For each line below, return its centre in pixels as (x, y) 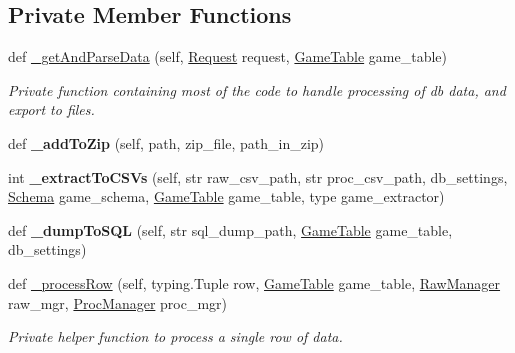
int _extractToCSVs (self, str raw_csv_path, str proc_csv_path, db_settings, (258, 176)
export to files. (51, 109)
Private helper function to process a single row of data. (175, 336)
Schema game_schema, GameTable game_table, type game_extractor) (226, 196)
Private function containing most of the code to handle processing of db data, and (257, 89)
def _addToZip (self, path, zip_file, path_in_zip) (166, 142)
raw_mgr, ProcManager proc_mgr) (118, 302)
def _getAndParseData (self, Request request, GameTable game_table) (227, 56)
